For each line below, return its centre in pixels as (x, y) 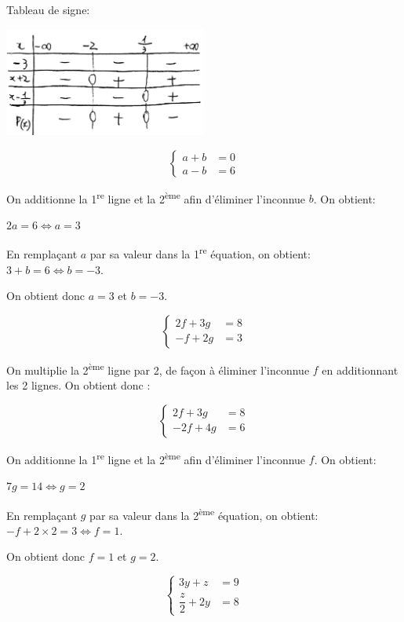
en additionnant (360, 370)
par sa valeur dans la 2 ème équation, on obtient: (204, 514)
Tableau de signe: (48, 9)
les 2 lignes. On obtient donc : (78, 385)
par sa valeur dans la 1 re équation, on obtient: (200, 253)
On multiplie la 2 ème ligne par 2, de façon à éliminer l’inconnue (158, 368)
